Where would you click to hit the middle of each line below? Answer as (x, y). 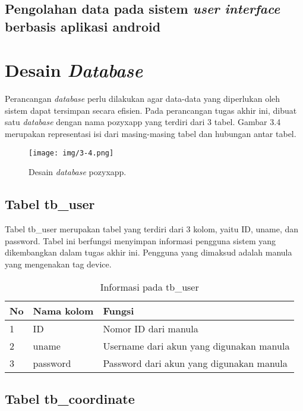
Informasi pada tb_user (149, 287)
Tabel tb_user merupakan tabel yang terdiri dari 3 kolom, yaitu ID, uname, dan (152, 229)
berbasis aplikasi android (83, 26)
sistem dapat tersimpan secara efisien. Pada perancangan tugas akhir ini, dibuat (151, 110)
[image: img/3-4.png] (71, 153)
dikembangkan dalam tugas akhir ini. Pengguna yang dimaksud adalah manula (149, 252)
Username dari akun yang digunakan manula (196, 345)
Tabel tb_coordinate (70, 398)
